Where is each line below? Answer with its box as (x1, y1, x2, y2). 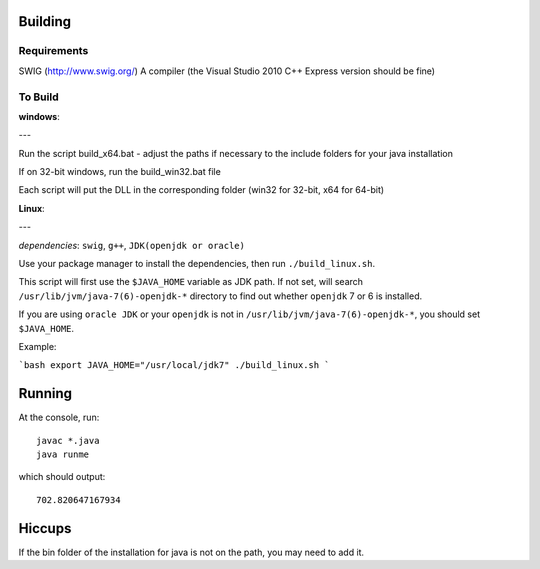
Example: (18, 340, 57, 352)
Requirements (18, 44, 89, 58)
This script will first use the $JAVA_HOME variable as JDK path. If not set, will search (18, 276, 364, 288)
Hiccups (18, 520, 72, 537)
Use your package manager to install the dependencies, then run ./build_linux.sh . (18, 258, 375, 270)
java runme (36, 449, 90, 460)
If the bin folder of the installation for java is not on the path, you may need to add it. (18, 546, 365, 558)
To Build (18, 90, 59, 104)
